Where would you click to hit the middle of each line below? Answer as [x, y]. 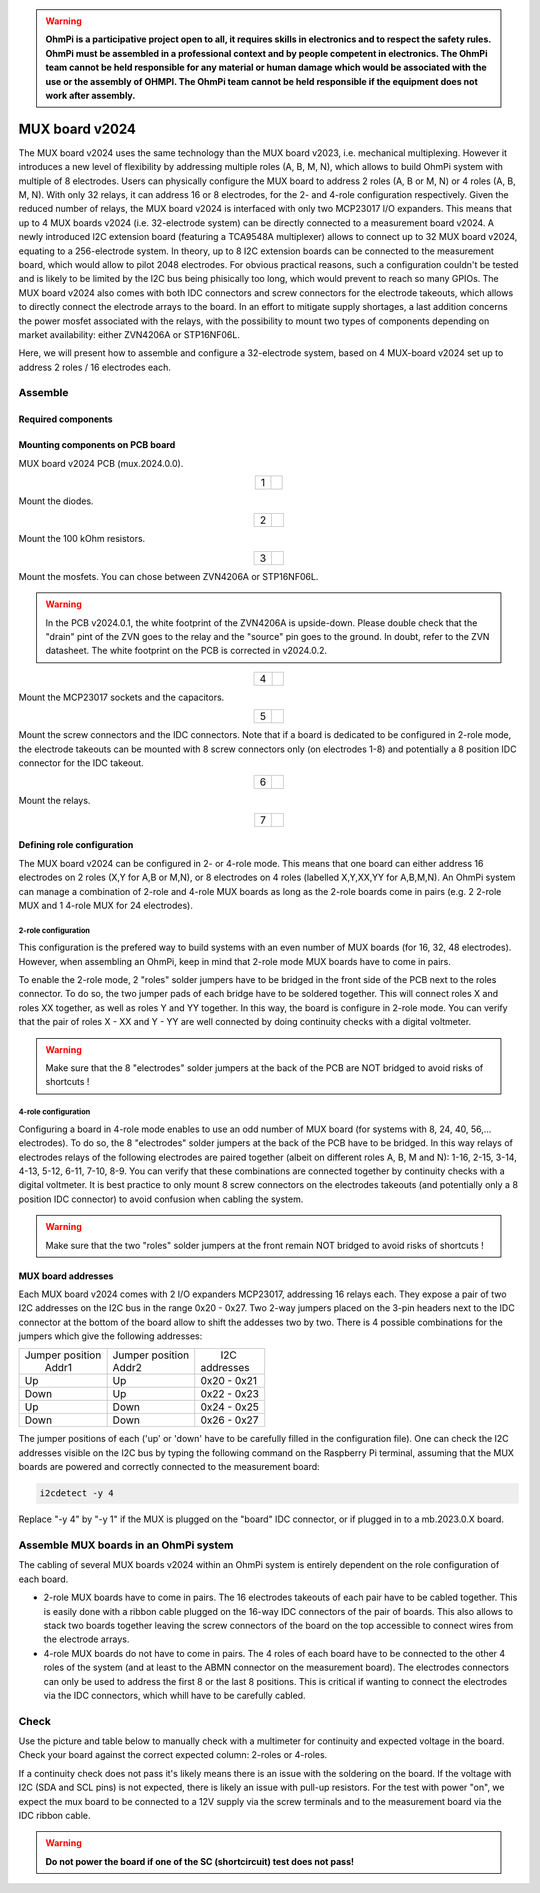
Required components [66, 419]
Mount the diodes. [56, 501]
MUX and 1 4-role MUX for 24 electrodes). [106, 905]
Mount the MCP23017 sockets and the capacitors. [121, 697]
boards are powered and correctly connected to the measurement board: [169, 1467]
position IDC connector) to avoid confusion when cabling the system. [161, 1199]
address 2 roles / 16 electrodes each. [95, 367]
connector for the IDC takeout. [81, 762]
